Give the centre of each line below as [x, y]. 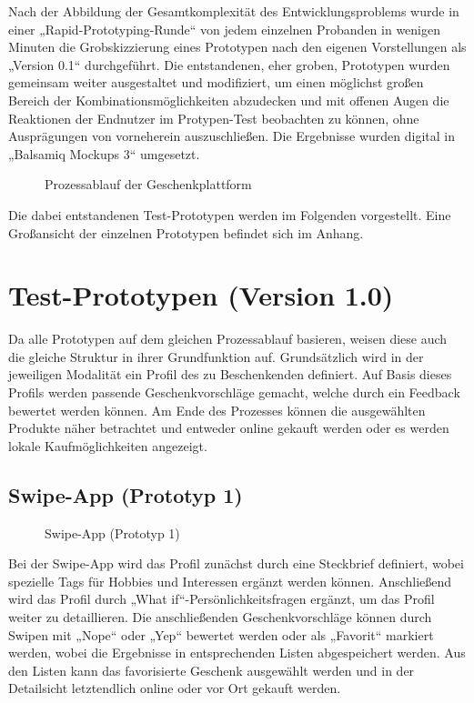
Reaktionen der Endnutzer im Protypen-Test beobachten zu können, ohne [214, 118]
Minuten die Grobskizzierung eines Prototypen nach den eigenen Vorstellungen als [237, 47]
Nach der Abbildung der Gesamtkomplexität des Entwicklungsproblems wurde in [234, 11]
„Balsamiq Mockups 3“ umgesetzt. [104, 153]
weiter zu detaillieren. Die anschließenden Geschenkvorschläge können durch [220, 616]
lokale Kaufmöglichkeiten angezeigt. [108, 445]
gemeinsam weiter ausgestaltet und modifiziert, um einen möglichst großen [216, 82]
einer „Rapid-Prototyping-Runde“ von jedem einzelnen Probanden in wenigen [224, 29]
